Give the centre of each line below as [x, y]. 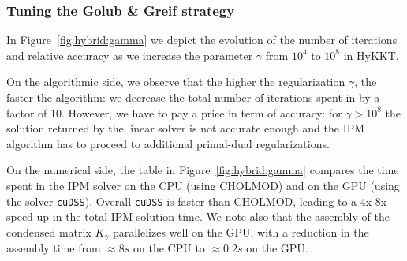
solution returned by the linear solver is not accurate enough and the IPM [186, 128]
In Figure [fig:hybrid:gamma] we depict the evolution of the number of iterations [202, 40]
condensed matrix [49, 231]
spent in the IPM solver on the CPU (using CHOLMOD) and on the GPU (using [203, 185]
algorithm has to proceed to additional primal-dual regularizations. [168, 143]
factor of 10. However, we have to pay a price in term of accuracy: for [174, 112]
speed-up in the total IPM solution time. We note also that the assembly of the [198, 216]
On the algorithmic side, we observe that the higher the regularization [176, 82]
